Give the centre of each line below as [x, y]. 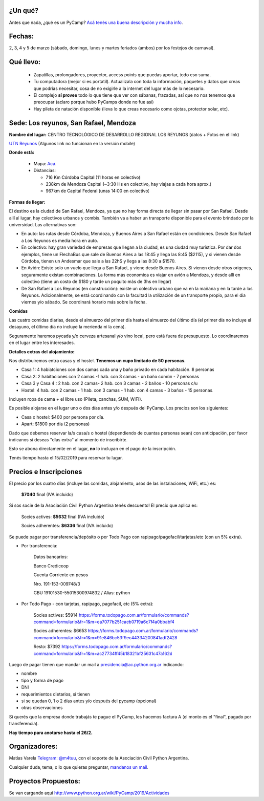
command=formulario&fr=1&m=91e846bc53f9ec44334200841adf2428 [105, 637]
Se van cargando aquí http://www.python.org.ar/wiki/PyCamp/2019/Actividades [89, 793]
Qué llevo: [25, 62]
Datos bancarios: [51, 557]
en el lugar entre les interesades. [42, 343]
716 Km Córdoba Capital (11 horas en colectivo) [93, 177]
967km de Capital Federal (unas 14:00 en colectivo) [98, 191]
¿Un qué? [24, 11]
